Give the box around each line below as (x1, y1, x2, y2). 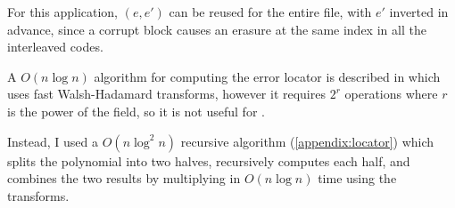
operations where (344, 84, 438, 103)
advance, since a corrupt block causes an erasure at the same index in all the (7, 20, 426, 38)
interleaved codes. (7, 37, 103, 56)
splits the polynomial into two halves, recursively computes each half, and (7, 151, 410, 170)
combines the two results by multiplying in (7, 169, 241, 188)
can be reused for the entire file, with (169, 3, 372, 20)
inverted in (389, 3, 449, 20)
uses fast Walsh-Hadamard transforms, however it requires (7, 84, 326, 103)
